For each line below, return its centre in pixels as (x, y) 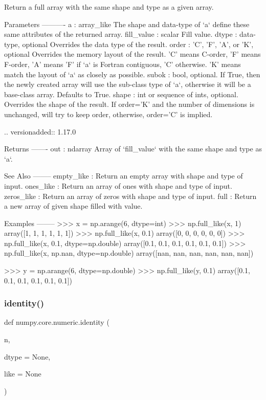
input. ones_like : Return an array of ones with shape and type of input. (118, 185)
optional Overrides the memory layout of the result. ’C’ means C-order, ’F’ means (132, 54)
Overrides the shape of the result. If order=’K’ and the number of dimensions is (129, 104)
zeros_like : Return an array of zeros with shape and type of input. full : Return (130, 196)
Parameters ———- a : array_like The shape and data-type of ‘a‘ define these (127, 24)
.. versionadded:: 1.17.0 (40, 131)
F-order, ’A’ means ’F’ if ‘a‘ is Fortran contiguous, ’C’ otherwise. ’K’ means (123, 64)
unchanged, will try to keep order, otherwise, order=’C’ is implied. (108, 114)
